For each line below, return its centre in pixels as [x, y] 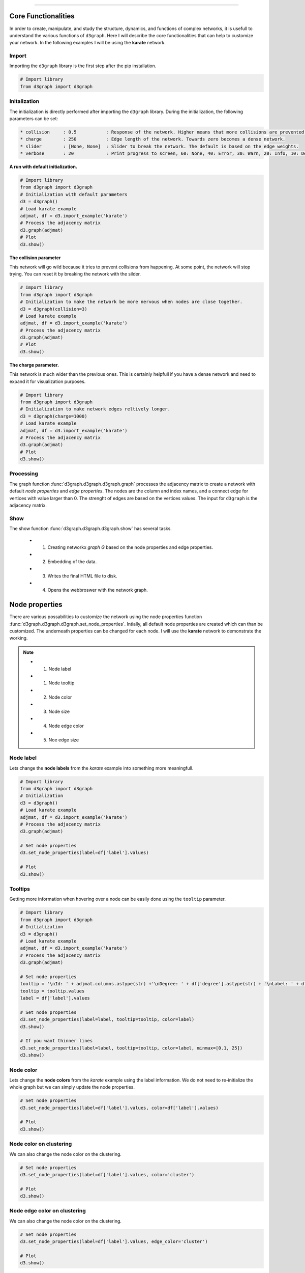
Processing [24, 474]
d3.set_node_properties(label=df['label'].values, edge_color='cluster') [114, 1242]
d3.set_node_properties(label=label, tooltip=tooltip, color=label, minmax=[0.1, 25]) [131, 1048]
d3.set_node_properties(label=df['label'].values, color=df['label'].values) [119, 1108]
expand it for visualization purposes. [48, 381]
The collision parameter [35, 258]
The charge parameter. [34, 365]
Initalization [24, 101]
